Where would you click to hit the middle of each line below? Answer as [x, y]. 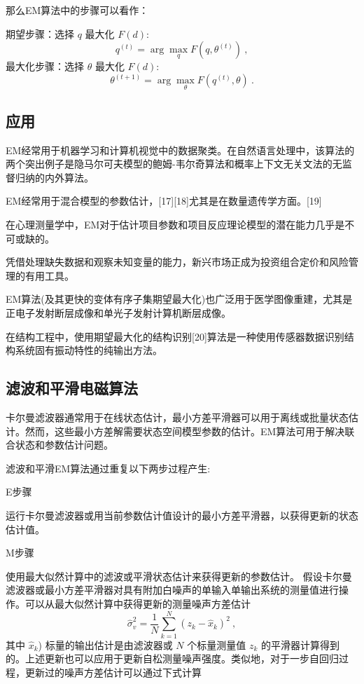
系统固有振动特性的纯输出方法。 [89, 350]
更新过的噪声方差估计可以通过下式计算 [113, 672]
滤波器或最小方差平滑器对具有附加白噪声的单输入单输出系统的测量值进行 [172, 590]
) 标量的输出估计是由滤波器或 [105, 644]
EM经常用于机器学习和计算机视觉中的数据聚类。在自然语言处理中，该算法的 [180, 150]
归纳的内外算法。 [54, 177]
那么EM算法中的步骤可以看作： [77, 10]
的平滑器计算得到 [301, 644]
